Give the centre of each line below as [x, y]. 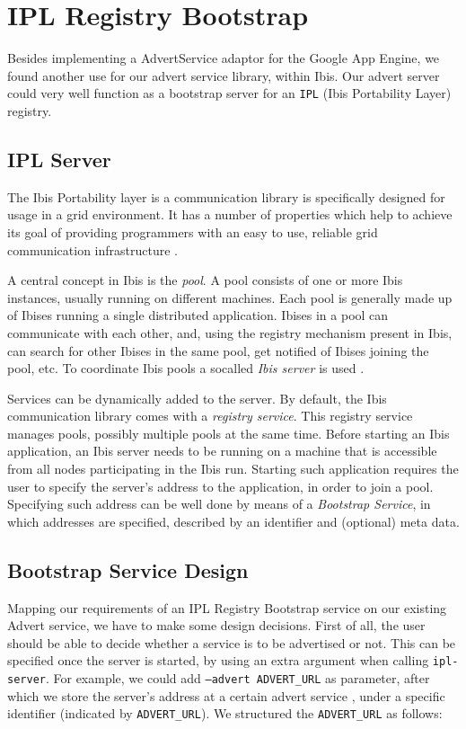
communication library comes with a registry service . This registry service [210, 416]
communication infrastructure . [93, 249]
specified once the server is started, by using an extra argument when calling [218, 660]
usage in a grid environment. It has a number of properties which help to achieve [230, 214]
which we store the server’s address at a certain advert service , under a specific [226, 695]
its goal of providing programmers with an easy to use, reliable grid [193, 231]
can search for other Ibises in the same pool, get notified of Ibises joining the [218, 350]
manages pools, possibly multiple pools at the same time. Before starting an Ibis [229, 433]
